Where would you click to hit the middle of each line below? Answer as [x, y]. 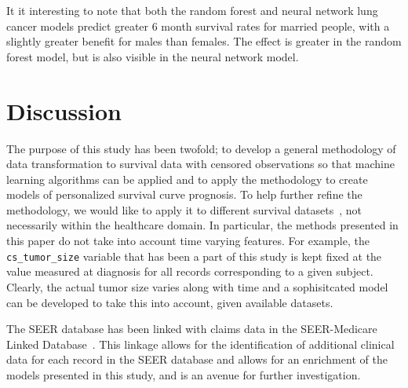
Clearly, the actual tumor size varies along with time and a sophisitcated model [197, 286]
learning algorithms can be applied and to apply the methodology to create [187, 179]
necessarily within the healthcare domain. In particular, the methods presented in [202, 225]
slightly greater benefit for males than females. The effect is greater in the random [204, 41]
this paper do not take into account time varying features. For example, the [188, 241]
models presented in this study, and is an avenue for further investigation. [184, 374]
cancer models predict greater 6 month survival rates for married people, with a [198, 26]
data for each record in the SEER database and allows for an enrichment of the [197, 359]
